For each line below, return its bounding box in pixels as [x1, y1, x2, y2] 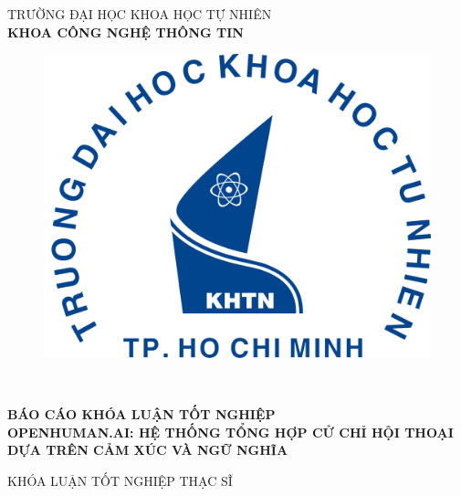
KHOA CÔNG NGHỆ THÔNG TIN [7, 22, 244, 41]
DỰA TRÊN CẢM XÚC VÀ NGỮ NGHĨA [7, 440, 288, 459]
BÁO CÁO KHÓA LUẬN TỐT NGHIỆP [7, 405, 276, 424]
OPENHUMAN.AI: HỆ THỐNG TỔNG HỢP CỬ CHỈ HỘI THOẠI [7, 422, 454, 441]
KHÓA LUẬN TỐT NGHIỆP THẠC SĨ [7, 471, 233, 491]
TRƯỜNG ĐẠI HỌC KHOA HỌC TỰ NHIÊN [7, 5, 272, 23]
